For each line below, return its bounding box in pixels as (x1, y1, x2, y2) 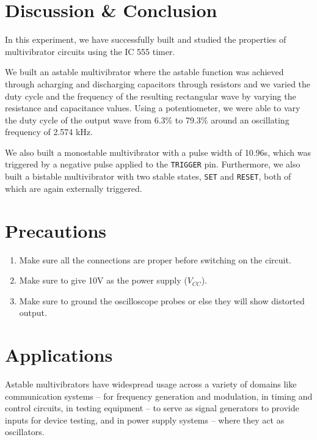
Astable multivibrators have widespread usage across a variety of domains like (5, 378, 297, 390)
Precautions (5, 218, 107, 243)
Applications (5, 342, 113, 367)
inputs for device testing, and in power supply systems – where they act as (5, 413, 285, 426)
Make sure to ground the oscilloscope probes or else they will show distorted (19, 294, 305, 307)
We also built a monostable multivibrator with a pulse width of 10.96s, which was (5, 145, 311, 158)
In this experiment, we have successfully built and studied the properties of (5, 33, 286, 46)
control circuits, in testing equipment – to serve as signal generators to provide (5, 402, 299, 414)
